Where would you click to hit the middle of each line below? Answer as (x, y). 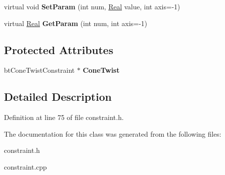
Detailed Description (58, 97)
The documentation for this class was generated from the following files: (113, 133)
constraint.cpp (25, 166)
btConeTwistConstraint (39, 70)
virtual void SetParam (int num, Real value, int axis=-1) (92, 6)
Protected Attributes (59, 49)
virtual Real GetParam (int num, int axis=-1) (76, 23)
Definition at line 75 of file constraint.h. (64, 117)
